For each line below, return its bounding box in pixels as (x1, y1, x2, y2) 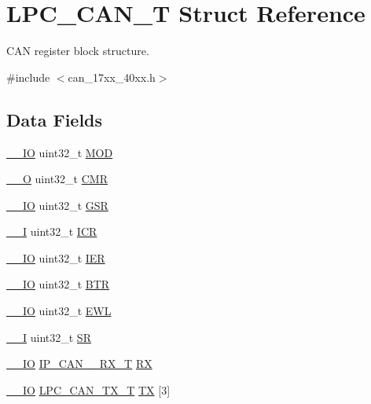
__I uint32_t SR (6, 329, 91, 345)
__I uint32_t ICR (6, 223, 97, 240)
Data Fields (6, 107, 103, 131)
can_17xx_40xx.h (68, 68, 156, 85)
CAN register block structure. (6, 42, 149, 59)
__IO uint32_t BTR (6, 276, 110, 292)
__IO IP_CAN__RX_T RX (6, 355, 152, 372)
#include (6, 68, 50, 85)
